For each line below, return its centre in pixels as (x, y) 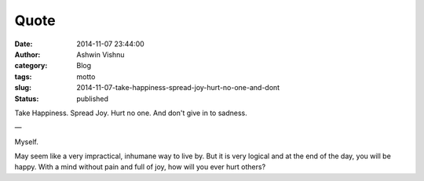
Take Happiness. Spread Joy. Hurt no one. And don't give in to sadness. (131, 113)
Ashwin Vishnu (101, 54)
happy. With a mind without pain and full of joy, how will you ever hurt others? (140, 167)
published (93, 99)
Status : (27, 99)
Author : (27, 54)
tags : (23, 76)
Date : (24, 44)
